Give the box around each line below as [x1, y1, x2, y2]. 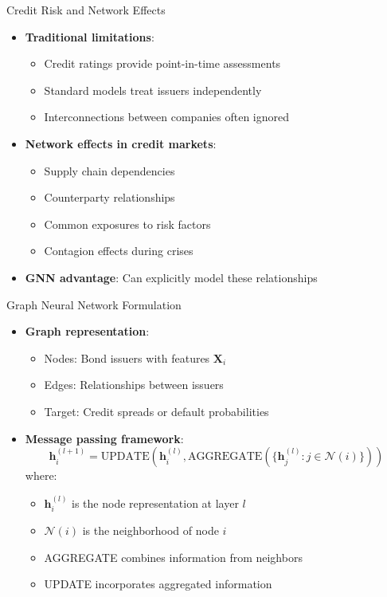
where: [25, 467, 57, 484]
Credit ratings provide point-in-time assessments [44, 55, 281, 72]
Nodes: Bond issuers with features [44, 349, 210, 366]
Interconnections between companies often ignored [44, 108, 290, 125]
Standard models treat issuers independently [44, 81, 262, 98]
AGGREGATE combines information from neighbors [44, 548, 303, 565]
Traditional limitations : [25, 28, 154, 45]
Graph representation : [25, 323, 150, 340]
